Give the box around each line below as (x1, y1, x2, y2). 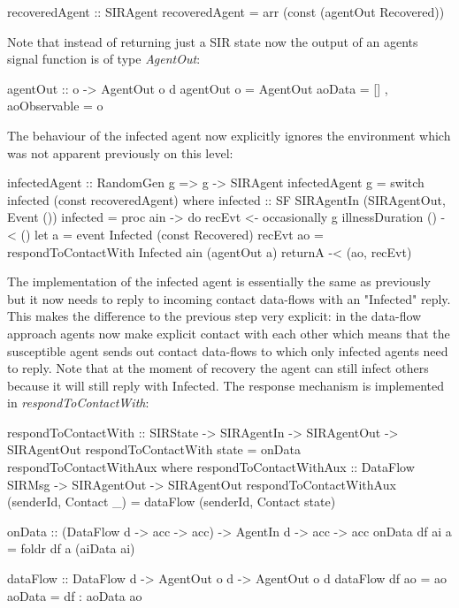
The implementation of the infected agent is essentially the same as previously (7, 272, 431, 291)
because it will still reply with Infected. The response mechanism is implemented (7, 376, 444, 394)
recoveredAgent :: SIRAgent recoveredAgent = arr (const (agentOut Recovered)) (7, 3, 445, 20)
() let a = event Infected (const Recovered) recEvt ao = (20, 224, 324, 243)
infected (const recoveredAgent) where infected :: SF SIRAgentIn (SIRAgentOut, (7, 190, 446, 209)
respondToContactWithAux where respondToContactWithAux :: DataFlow (7, 458, 415, 476)
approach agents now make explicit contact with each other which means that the (7, 323, 450, 342)
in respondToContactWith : (7, 393, 149, 412)
